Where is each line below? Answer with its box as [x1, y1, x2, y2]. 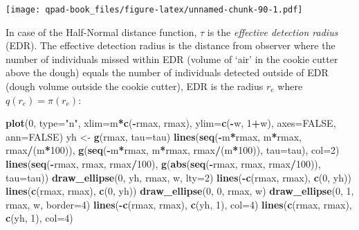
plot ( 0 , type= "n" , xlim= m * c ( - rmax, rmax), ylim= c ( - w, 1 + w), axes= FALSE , [6, 116, 336, 130]
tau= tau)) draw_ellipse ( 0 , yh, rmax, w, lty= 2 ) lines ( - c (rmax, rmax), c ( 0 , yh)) [6, 170, 351, 184]
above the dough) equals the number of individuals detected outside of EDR [6, 65, 329, 80]
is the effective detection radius [207, 24, 338, 39]
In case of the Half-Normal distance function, [6, 24, 197, 39]
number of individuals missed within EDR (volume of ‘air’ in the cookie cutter [6, 51, 338, 66]
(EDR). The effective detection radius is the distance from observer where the [6, 38, 335, 53]
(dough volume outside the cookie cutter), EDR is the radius [6, 79, 264, 94]
